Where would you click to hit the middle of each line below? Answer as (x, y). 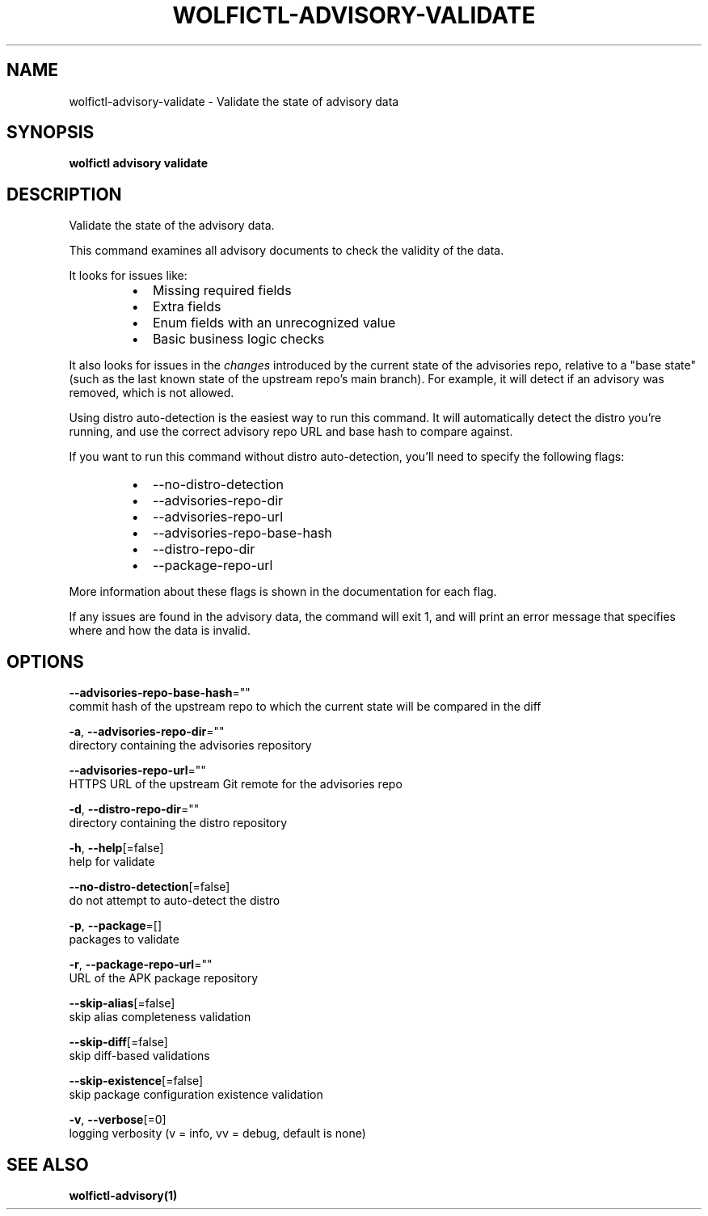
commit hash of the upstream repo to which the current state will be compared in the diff (305, 707)
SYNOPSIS (51, 133)
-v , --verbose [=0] (118, 1120)
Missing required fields (222, 291)
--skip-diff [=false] (118, 1042)
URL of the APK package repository (164, 978)
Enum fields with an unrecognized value (274, 323)
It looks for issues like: (128, 276)
